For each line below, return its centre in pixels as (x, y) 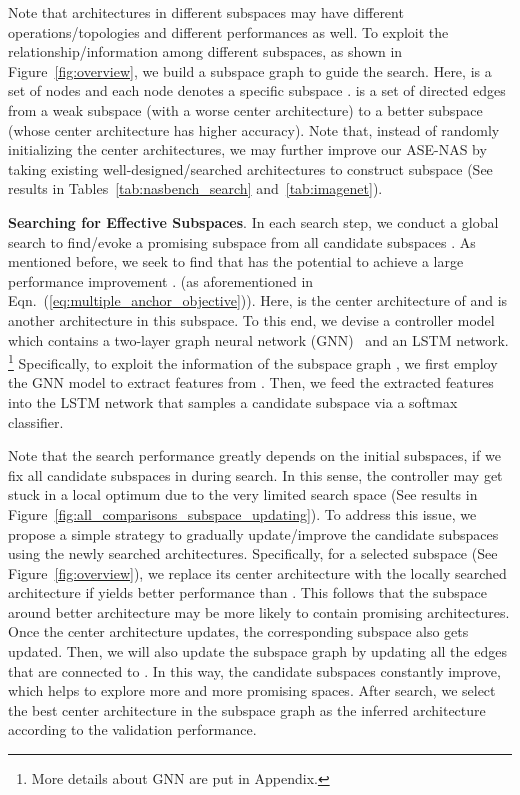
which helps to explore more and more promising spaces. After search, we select (252, 690)
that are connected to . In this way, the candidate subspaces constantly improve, (254, 670)
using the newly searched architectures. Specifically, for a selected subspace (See (253, 553)
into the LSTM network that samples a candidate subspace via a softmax (233, 401)
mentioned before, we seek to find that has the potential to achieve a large (236, 261)
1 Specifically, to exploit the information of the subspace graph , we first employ (253, 361)
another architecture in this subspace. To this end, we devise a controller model (251, 319)
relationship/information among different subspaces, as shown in (205, 51)
